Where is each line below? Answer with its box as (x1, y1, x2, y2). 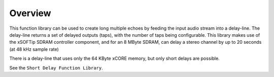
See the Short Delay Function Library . (9, 64, 104, 70)
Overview (9, 8, 51, 19)
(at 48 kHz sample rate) (9, 46, 59, 52)
